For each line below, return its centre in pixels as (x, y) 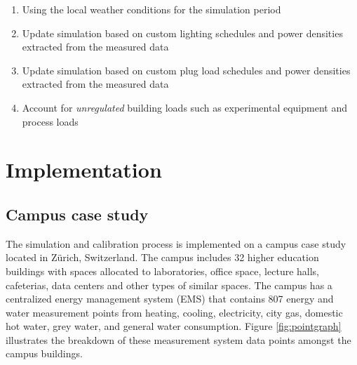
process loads (50, 121)
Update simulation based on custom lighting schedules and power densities (182, 33)
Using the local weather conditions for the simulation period (151, 9)
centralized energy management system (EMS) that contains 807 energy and (170, 299)
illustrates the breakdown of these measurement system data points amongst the (178, 339)
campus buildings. (44, 353)
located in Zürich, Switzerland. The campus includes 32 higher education (162, 257)
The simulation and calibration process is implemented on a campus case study (176, 243)
